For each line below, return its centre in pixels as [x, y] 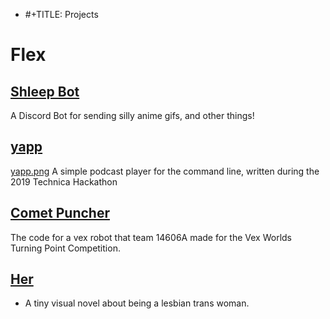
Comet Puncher [60, 213]
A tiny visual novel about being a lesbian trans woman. [137, 303]
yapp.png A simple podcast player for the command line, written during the [165, 171]
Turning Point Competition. [65, 248]
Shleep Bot [45, 91]
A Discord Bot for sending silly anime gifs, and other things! [132, 115]
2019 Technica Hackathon [64, 181]
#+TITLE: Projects [61, 14]
